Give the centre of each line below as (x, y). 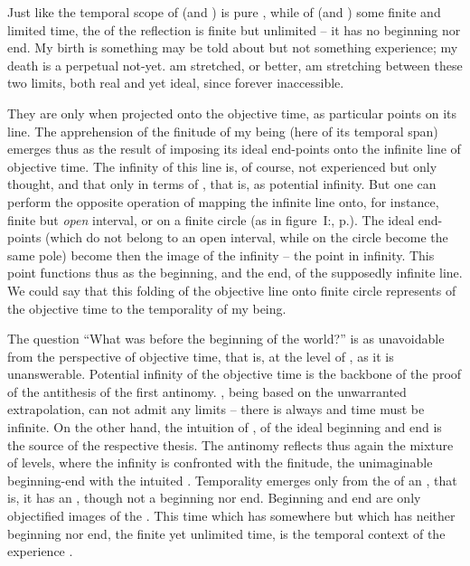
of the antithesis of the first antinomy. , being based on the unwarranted (207, 391)
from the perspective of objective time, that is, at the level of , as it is (201, 356)
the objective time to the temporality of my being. (147, 308)
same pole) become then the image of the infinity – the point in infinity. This (221, 255)
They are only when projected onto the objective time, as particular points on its (232, 113)
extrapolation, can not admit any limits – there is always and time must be (216, 409)
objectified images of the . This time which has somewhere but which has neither (231, 516)
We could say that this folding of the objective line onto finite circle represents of (232, 290)
